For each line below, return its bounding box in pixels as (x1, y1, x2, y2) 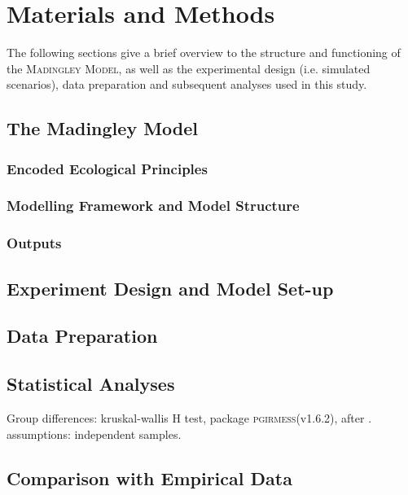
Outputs (7, 233, 62, 253)
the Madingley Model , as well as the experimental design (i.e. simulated (7, 59, 371, 77)
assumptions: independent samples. (7, 425, 182, 442)
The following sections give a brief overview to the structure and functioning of (7, 44, 401, 61)
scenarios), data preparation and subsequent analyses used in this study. (7, 76, 367, 93)
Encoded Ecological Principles (7, 158, 208, 178)
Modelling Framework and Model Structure (7, 195, 300, 216)
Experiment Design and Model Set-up (7, 275, 334, 300)
